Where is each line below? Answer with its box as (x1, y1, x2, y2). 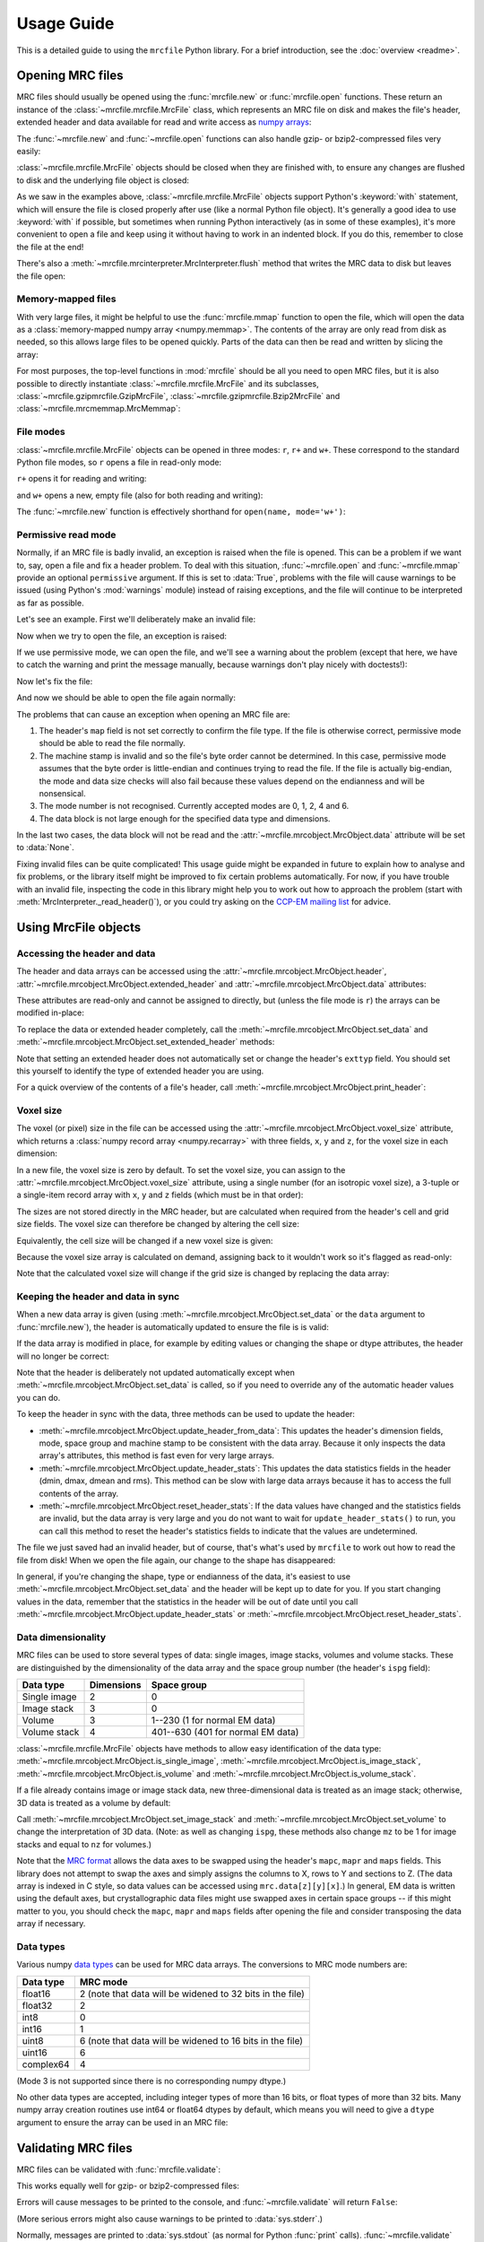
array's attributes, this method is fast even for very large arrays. (39, 1450, 275, 1461)
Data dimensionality (16, 1630, 107, 1643)
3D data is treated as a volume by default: (16, 1797, 171, 1808)
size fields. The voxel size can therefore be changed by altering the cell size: (16, 1219, 299, 1230)
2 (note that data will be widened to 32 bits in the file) (79, 1987, 305, 2000)
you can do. (16, 1392, 61, 1403)
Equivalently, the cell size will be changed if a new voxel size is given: (16, 1235, 273, 1246)
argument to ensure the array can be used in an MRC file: (16, 2116, 229, 2127)
